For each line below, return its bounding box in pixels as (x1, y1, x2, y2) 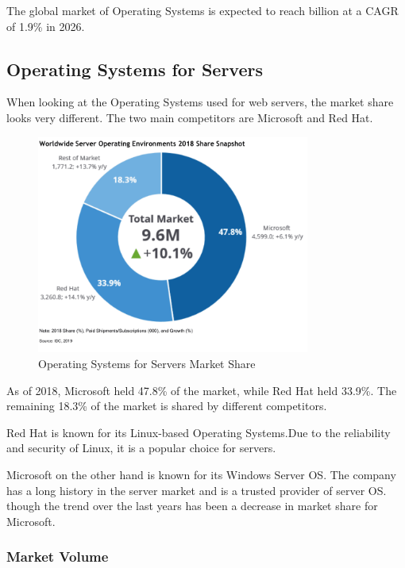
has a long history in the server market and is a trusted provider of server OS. (6, 482, 387, 498)
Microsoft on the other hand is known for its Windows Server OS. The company (6, 466, 396, 482)
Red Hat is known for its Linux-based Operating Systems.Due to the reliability (6, 424, 391, 440)
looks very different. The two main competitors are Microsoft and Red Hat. (6, 109, 373, 125)
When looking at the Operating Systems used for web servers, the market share (6, 94, 394, 110)
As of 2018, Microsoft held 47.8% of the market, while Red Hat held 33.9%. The (6, 382, 397, 398)
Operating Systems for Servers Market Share (38, 355, 256, 371)
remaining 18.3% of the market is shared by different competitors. (6, 397, 327, 414)
